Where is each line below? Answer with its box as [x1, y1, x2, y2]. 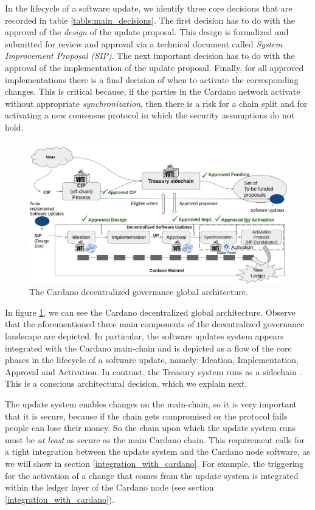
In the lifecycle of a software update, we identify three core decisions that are [5, 2, 292, 14]
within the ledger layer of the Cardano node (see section [5, 481, 214, 494]
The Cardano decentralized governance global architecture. [29, 285, 248, 298]
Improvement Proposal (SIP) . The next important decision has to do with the [5, 49, 295, 62]
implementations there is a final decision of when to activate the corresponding [5, 73, 299, 86]
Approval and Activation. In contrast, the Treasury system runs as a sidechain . [5, 365, 302, 378]
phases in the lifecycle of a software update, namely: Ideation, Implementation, [5, 353, 299, 366]
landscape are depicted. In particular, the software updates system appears [5, 330, 284, 342]
